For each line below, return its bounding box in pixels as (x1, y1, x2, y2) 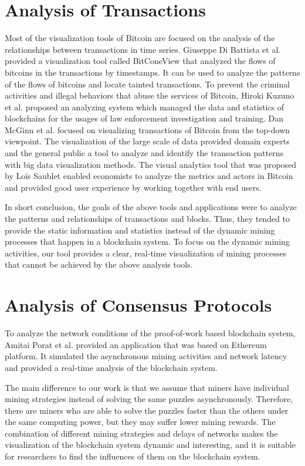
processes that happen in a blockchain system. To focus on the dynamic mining (5, 235, 290, 248)
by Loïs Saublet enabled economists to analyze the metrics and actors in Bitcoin (5, 170, 293, 182)
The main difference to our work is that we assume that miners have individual (5, 381, 289, 393)
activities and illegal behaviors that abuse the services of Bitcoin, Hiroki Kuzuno (5, 89, 294, 102)
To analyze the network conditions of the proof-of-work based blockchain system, (5, 327, 296, 339)
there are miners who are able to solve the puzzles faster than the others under (5, 404, 289, 416)
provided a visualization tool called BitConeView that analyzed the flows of (5, 55, 276, 67)
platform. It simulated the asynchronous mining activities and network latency (5, 350, 287, 362)
